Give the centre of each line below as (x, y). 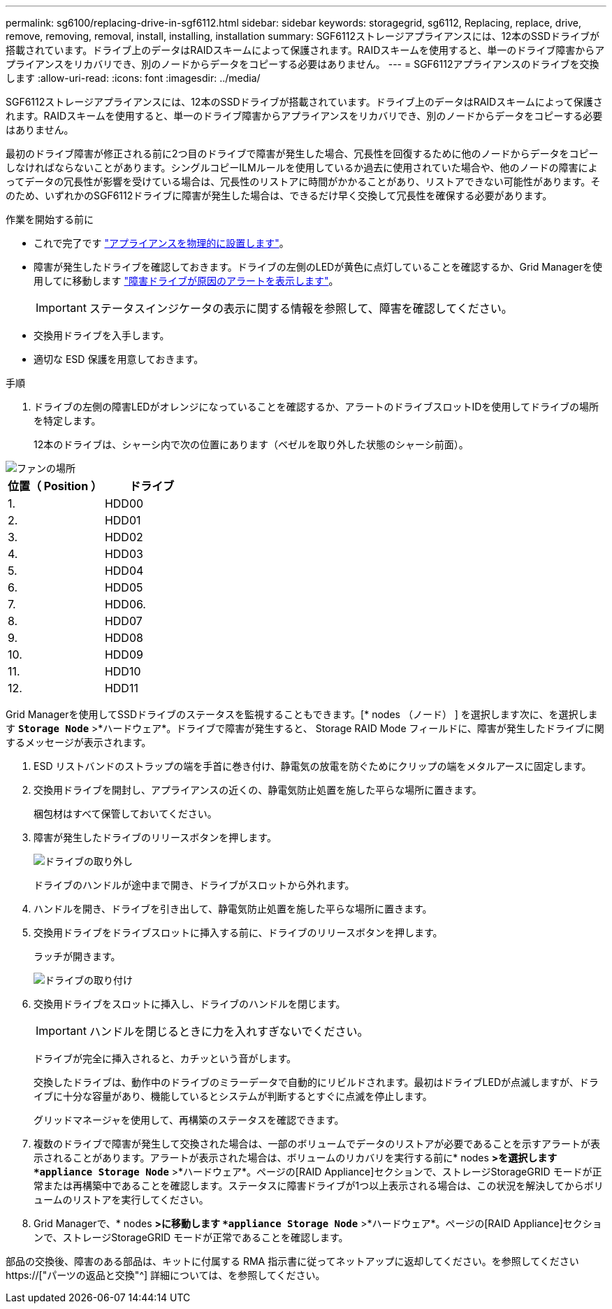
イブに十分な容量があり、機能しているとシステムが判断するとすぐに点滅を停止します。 (233, 1096)
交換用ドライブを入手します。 (102, 335)
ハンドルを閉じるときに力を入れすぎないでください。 (229, 1031)
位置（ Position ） (55, 486)
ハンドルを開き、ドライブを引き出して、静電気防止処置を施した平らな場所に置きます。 (233, 909)
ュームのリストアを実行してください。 (121, 1200)
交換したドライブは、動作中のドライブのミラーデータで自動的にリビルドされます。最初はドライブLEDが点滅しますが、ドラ (316, 1082)
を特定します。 (67, 421)
